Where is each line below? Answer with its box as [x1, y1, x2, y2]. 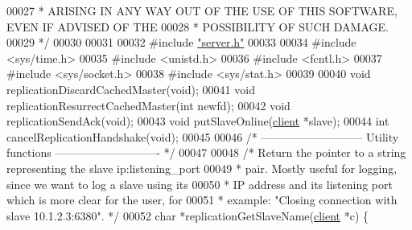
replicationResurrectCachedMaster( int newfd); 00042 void [6, 97, 290, 113]
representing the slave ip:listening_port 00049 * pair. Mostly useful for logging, [6, 159, 398, 176]
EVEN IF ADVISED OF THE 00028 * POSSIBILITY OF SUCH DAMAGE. [6, 18, 389, 35]
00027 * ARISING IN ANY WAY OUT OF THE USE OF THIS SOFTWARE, [6, 2, 398, 18]
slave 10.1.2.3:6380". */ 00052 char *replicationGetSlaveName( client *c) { [6, 207, 369, 224]
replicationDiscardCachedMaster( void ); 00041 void [6, 80, 255, 97]
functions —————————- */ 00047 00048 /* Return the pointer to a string [6, 144, 406, 161]
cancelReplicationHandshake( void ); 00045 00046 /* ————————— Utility [6, 128, 399, 145]
